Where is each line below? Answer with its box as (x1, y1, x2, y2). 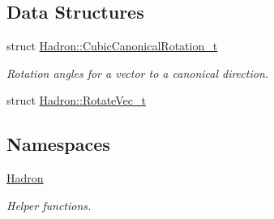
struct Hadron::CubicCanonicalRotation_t (6, 37, 218, 54)
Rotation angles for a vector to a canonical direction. (6, 64, 269, 81)
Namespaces (6, 131, 110, 157)
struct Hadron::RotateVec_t (6, 92, 146, 109)
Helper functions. (6, 196, 92, 213)
